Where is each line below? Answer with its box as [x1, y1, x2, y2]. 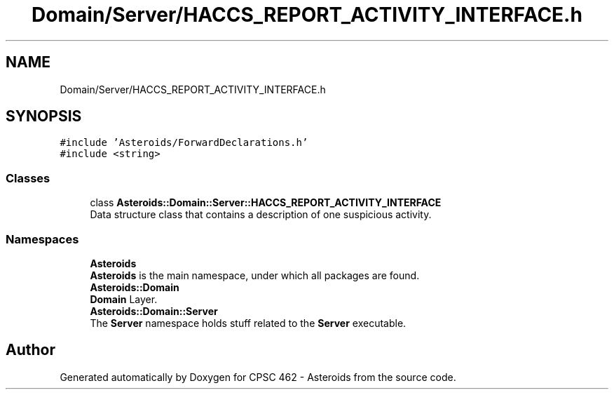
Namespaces [6, 232, 79, 246]
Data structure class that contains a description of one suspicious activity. [90, 208, 432, 221]
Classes [6, 170, 50, 185]
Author [6, 341, 55, 359]
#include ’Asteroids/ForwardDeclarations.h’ [60, 137, 308, 149]
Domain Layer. [90, 293, 158, 305]
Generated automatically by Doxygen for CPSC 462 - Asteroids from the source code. [60, 370, 456, 383]
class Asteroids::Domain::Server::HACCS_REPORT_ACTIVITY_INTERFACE [90, 196, 442, 209]
